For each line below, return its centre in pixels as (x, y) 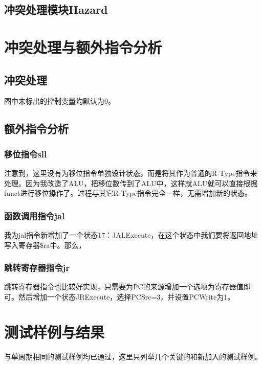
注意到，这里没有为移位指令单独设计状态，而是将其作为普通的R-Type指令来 (131, 173)
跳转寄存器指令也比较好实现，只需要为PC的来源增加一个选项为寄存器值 (124, 287)
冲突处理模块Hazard (56, 9)
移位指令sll (26, 154)
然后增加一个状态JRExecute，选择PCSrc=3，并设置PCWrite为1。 (126, 296)
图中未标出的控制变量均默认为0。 (60, 101)
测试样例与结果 (54, 332)
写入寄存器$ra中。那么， (45, 245)
